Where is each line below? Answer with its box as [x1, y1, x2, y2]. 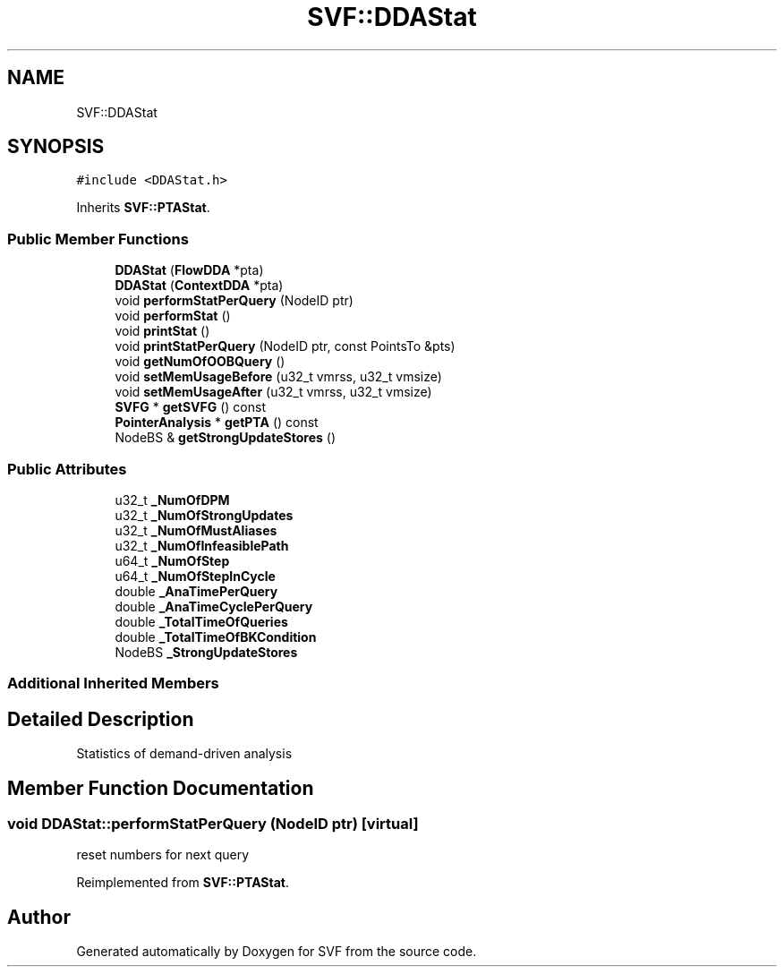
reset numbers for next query [76, 847, 250, 863]
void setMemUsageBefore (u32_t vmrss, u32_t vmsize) [115, 369, 442, 385]
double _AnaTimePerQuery [115, 583, 278, 599]
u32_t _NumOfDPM [115, 491, 230, 508]
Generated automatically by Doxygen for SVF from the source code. [76, 944, 477, 960]
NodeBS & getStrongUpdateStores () [115, 430, 337, 446]
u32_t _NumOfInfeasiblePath [115, 537, 289, 553]
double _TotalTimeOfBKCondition [115, 628, 317, 645]
